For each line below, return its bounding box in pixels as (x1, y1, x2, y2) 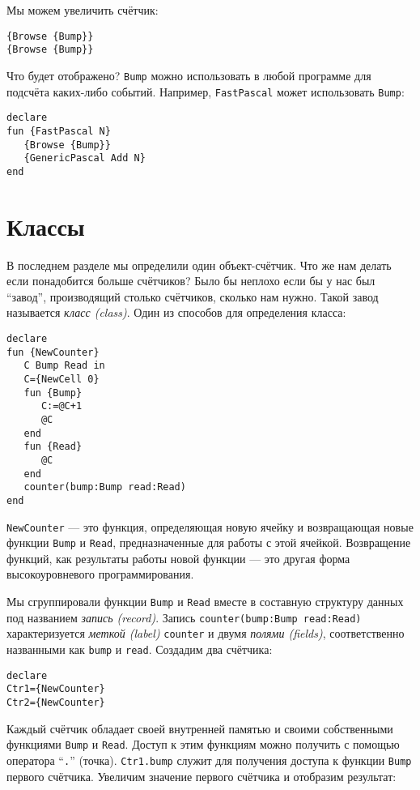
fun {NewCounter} (6, 346, 100, 358)
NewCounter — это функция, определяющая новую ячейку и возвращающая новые (6, 518, 414, 535)
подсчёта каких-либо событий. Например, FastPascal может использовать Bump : (6, 83, 405, 100)
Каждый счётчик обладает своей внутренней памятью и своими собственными (6, 720, 393, 737)
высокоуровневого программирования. (6, 566, 194, 583)
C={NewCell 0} (23, 373, 100, 385)
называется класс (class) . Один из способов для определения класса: (6, 304, 346, 321)
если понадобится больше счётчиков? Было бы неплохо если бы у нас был (6, 272, 375, 289)
